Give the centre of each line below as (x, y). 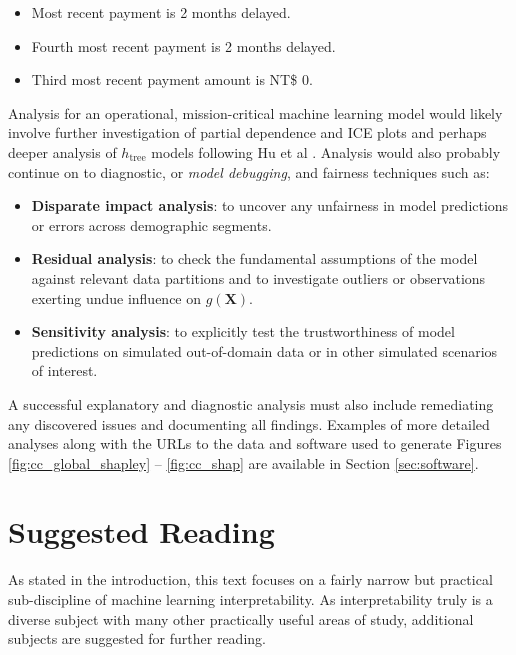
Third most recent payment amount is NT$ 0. (172, 79)
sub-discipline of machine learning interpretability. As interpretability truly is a (250, 599)
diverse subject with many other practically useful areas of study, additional (241, 618)
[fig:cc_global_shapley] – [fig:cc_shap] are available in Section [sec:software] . (243, 462)
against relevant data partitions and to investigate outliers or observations (258, 277)
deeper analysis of (62, 151)
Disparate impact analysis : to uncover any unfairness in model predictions (270, 205)
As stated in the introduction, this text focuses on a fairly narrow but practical (250, 579)
